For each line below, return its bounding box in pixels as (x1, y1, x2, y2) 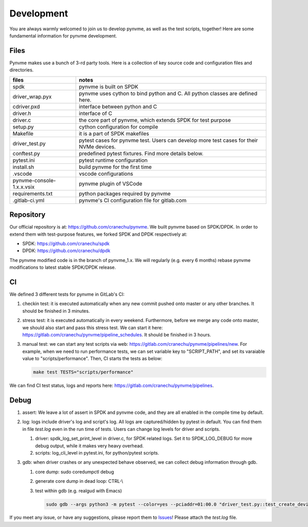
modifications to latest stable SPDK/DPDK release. (9, 265, 116, 271)
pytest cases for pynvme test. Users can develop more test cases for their (79, 137, 258, 144)
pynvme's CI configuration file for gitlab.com (79, 197, 187, 204)
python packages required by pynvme (79, 190, 171, 197)
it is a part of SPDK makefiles (79, 130, 149, 137)
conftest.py (12, 149, 41, 157)
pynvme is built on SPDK (79, 83, 139, 90)
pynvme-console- (12, 177, 56, 184)
